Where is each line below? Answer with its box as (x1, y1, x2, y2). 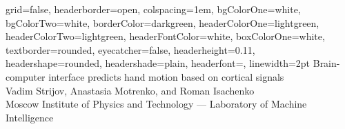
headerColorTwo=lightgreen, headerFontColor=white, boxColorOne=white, (6, 29, 325, 43)
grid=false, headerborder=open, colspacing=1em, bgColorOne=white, (6, 2, 301, 16)
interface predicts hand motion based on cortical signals (48, 69, 284, 83)
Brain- (313, 56, 340, 70)
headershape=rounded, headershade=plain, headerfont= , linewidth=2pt (6, 56, 310, 70)
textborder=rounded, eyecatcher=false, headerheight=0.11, (6, 42, 255, 57)
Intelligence (6, 110, 54, 124)
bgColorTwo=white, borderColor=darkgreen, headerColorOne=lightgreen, (6, 15, 319, 30)
